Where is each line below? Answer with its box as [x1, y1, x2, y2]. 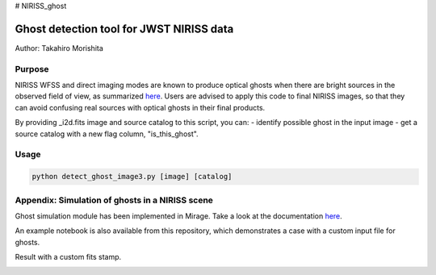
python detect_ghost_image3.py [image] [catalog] [31, 172, 233, 181]
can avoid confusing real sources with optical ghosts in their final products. [15, 102, 266, 112]
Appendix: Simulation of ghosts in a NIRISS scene [15, 194, 214, 206]
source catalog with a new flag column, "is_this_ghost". [15, 129, 199, 139]
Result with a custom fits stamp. [15, 252, 122, 262]
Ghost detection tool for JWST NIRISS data [15, 22, 234, 35]
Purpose [15, 63, 49, 74]
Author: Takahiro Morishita [15, 43, 104, 52]
